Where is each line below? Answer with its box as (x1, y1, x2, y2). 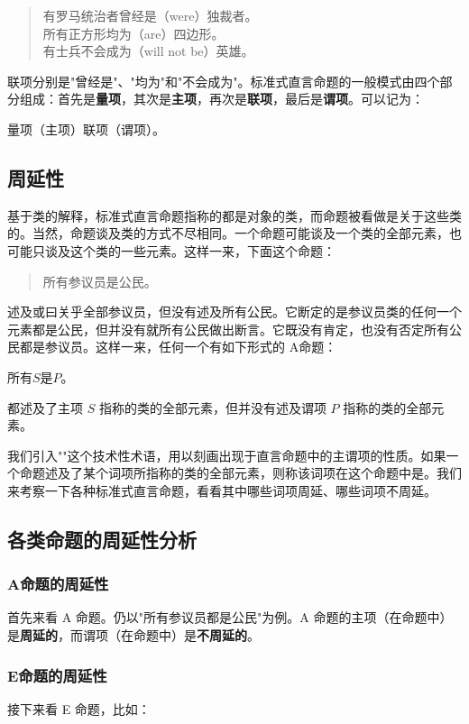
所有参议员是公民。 (42, 271, 157, 290)
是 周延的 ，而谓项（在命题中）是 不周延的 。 (7, 626, 260, 645)
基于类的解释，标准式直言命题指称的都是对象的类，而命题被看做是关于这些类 (7, 206, 462, 225)
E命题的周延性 (7, 664, 107, 686)
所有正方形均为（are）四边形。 (42, 23, 225, 42)
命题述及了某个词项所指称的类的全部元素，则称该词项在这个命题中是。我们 (19, 463, 462, 482)
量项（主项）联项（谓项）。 (7, 119, 165, 138)
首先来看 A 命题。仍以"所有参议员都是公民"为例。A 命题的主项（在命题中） (7, 608, 453, 627)
